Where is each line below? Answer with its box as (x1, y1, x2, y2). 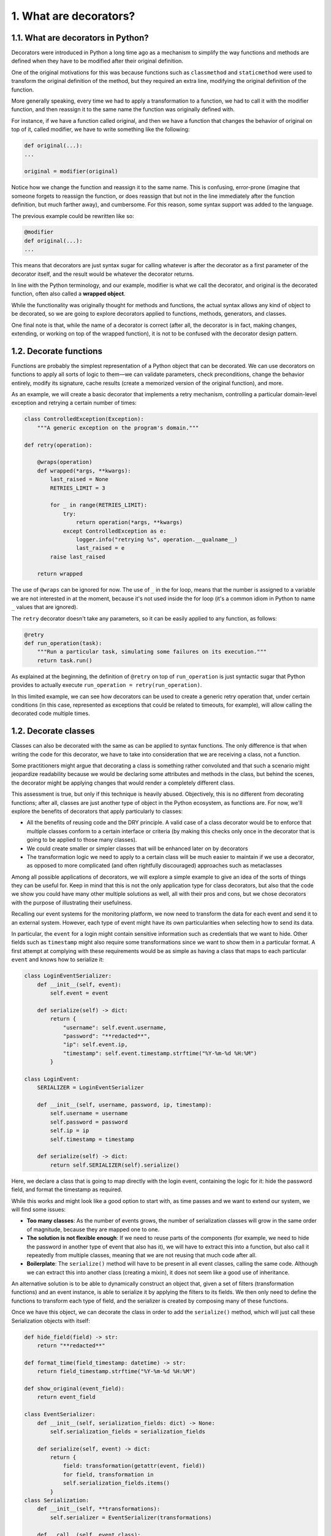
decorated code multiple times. (11, 710, 90, 717)
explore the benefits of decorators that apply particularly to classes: (11, 807, 183, 815)
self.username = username (50, 1110, 128, 1117)
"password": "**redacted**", (63, 1032, 151, 1040)
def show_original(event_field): (24, 1385, 125, 1392)
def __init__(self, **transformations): (37, 1505, 161, 1513)
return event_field (37, 1393, 96, 1401)
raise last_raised (50, 553, 105, 560)
